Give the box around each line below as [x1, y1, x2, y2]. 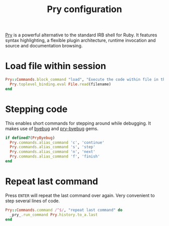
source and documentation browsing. [5, 43, 83, 49]
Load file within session [5, 61, 107, 72]
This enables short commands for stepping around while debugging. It [5, 120, 151, 126]
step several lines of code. [5, 198, 60, 204]
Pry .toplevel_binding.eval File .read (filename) [10, 82, 112, 87]
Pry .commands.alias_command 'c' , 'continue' [10, 140, 105, 145]
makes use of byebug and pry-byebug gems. [5, 125, 99, 132]
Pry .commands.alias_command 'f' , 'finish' [10, 154, 100, 159]
